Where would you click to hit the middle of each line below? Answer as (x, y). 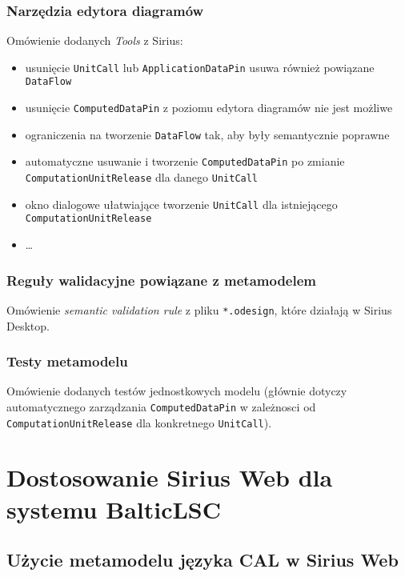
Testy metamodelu (67, 361)
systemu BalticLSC (114, 509)
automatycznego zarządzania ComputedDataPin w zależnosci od (161, 406)
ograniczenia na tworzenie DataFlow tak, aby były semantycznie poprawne (207, 134)
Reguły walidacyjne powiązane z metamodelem (161, 280)
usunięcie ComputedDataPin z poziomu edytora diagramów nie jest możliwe (209, 108)
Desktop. (28, 325)
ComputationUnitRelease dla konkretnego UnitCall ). (139, 422)
